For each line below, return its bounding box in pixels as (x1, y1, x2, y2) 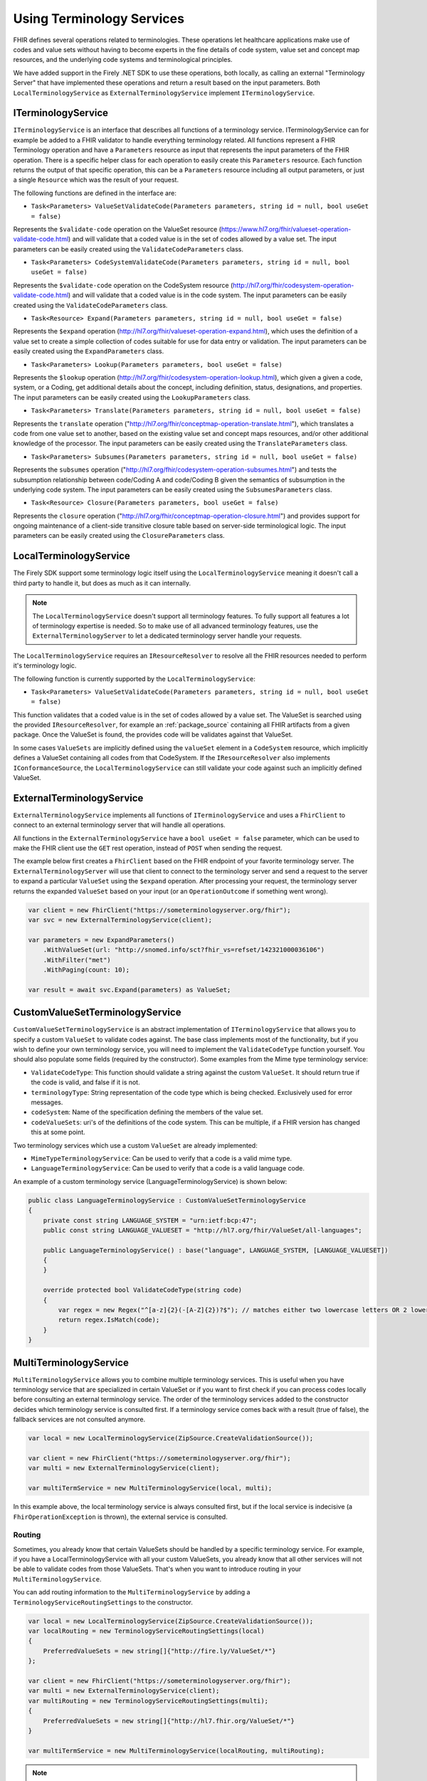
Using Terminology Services (13, 11, 185, 26)
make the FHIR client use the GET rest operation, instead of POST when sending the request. (13, 844, 283, 853)
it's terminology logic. (13, 661, 77, 670)
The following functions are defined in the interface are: (13, 189, 177, 197)
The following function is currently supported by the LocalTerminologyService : (13, 674, 256, 683)
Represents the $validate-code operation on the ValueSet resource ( (13, 224, 222, 233)
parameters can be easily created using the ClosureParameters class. (13, 531, 225, 540)
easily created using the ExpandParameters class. (13, 347, 164, 355)
